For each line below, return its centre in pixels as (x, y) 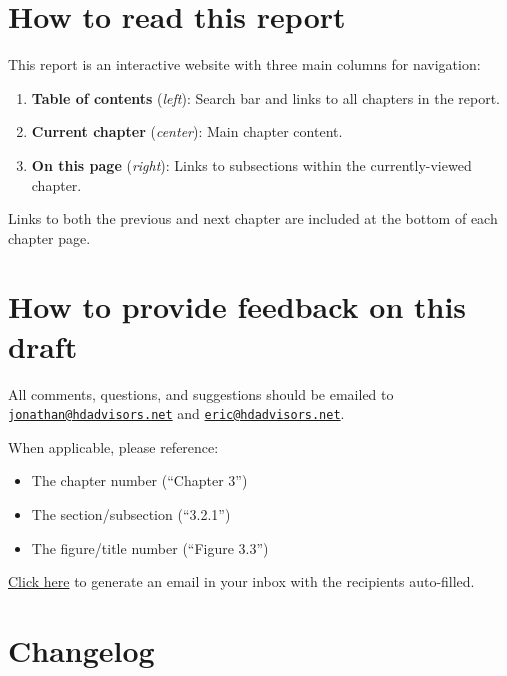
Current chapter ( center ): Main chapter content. (187, 131)
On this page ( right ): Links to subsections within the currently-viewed (251, 164)
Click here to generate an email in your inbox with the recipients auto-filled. (241, 581)
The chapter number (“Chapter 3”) (139, 480)
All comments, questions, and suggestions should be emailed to (201, 393)
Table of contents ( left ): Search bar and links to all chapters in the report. (266, 97)
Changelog (81, 650)
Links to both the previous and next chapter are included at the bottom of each (253, 218)
